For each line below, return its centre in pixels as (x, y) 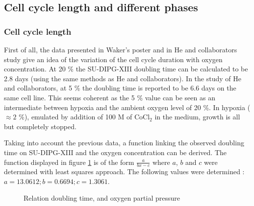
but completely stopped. (40, 126)
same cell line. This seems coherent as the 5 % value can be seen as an (110, 97)
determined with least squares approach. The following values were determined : (124, 172)
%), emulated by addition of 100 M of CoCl (84, 117)
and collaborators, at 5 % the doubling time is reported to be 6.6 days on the (120, 88)
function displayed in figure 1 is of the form (69, 162)
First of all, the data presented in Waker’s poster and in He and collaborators (121, 49)
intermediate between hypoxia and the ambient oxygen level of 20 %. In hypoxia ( (127, 107)
